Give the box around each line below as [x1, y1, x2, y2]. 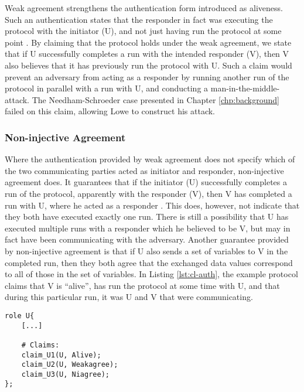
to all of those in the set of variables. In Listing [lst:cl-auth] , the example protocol [5, 268, 298, 280]
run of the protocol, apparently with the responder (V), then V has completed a [5, 187, 292, 199]
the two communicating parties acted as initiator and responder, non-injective [5, 164, 284, 176]
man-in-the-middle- [210, 82, 280, 94]
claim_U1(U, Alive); [21, 350, 101, 359]
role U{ [5, 311, 35, 320]
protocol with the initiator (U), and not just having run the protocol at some [5, 25, 282, 37]
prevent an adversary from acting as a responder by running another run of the [5, 70, 289, 83]
